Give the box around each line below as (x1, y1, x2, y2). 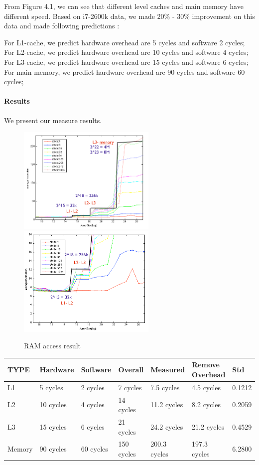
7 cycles (118, 382, 142, 392)
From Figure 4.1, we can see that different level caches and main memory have (4, 1, 244, 11)
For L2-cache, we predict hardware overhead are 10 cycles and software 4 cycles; (4, 47, 249, 57)
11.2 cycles (150, 399, 183, 410)
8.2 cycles (192, 399, 221, 410)
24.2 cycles (150, 421, 183, 432)
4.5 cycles (192, 382, 221, 392)
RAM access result (24, 340, 81, 351)
